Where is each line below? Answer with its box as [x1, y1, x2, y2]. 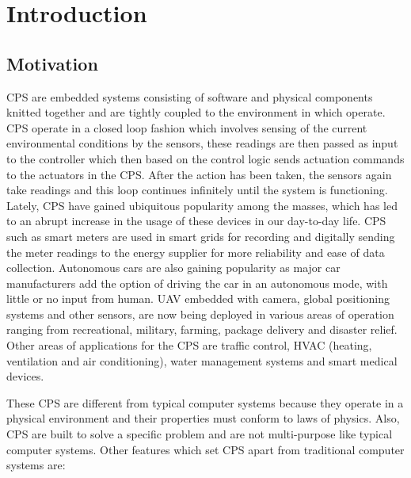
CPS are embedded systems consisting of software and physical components [6, 88, 373, 105]
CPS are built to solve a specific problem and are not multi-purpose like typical [6, 426, 393, 442]
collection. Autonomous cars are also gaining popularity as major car [6, 259, 341, 276]
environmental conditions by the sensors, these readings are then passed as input [6, 135, 398, 151]
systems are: [6, 457, 66, 473]
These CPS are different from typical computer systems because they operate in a [6, 394, 404, 411]
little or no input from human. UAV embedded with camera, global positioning [6, 290, 390, 307]
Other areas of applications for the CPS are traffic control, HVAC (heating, [6, 337, 372, 354]
